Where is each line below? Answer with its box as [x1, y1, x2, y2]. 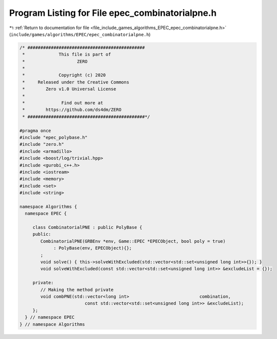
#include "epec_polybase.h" [19, 135, 88, 140]
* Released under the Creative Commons [22, 79, 130, 85]
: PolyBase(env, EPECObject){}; [53, 245, 132, 251]
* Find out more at [22, 100, 103, 106]
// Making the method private [40, 287, 114, 293]
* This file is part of [22, 52, 111, 57]
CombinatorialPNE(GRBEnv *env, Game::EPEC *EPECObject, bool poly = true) [40, 238, 226, 244]
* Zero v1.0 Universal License [22, 86, 116, 92]
